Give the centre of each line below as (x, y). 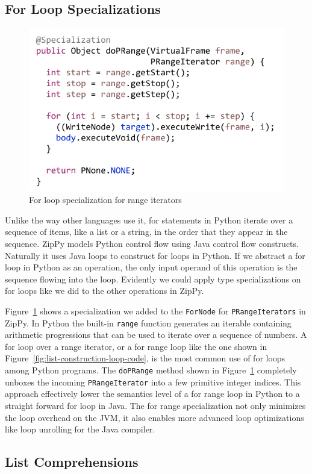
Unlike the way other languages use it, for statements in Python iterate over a (149, 220)
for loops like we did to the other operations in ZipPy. (105, 291)
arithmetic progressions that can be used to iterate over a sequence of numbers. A (156, 335)
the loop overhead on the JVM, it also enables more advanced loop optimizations (154, 417)
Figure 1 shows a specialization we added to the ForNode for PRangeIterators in (155, 310)
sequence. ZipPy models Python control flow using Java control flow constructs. (152, 243)
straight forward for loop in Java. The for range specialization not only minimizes (155, 405)
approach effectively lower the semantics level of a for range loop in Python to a (152, 394)
